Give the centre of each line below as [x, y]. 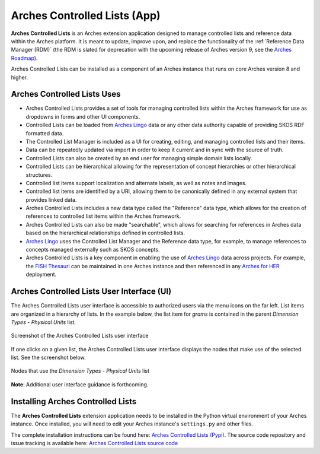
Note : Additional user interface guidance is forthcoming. [80, 384]
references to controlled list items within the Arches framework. [103, 216]
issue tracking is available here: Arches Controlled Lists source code [95, 443]
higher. [20, 77]
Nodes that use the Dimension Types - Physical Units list [80, 371]
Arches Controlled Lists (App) [86, 15]
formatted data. [45, 133]
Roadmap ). [24, 58]
